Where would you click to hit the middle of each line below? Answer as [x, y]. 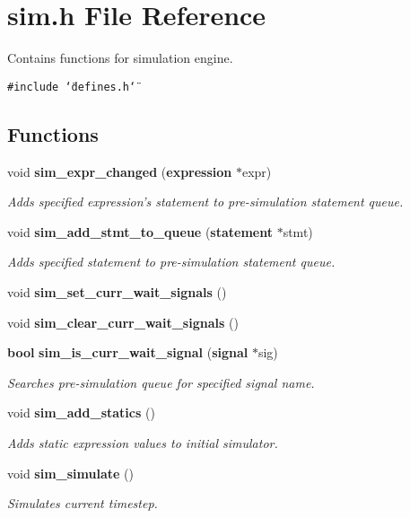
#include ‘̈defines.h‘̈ [72, 87]
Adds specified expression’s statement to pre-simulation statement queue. [205, 202]
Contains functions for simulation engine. [120, 58]
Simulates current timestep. [83, 503]
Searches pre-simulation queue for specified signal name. [161, 382]
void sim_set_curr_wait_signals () [117, 291]
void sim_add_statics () [81, 413]
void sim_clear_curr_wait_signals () [123, 322]
